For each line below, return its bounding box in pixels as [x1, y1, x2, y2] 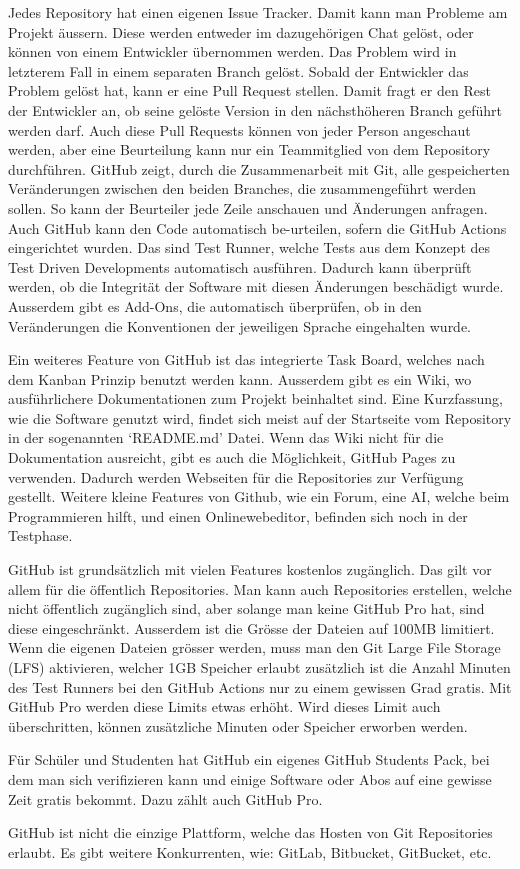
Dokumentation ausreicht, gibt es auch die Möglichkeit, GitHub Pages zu [8, 447, 456, 468]
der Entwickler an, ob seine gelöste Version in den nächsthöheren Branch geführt [8, 99, 503, 120]
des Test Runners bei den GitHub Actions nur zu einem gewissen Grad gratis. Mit [8, 676, 512, 697]
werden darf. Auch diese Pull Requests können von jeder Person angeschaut [8, 119, 471, 140]
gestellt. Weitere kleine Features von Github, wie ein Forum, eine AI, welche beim [8, 486, 510, 507]
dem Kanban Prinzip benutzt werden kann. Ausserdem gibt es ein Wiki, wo [8, 368, 472, 389]
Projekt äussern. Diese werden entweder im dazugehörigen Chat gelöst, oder [8, 21, 474, 42]
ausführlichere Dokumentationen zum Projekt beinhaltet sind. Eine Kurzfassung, [8, 388, 504, 409]
